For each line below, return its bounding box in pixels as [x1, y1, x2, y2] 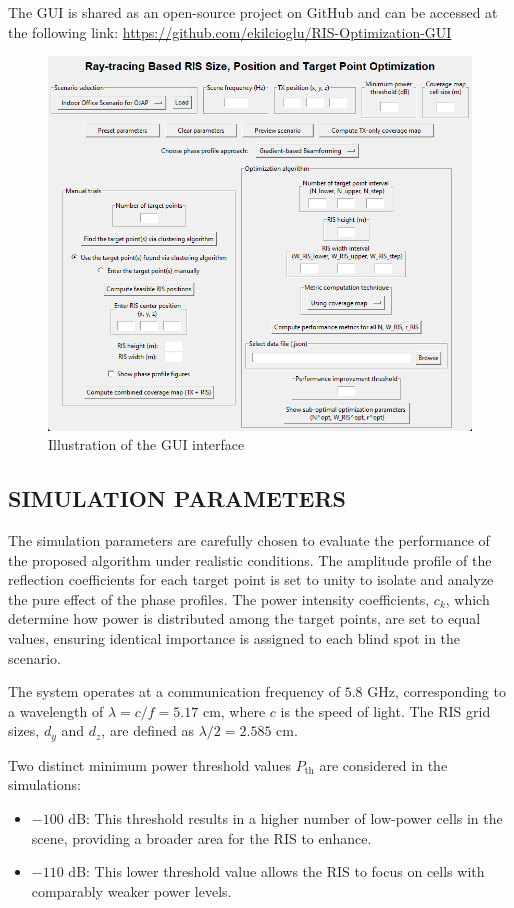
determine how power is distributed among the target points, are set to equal [8, 608, 481, 629]
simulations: [8, 774, 81, 795]
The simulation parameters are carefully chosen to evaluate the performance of [8, 530, 490, 551]
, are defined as [101, 720, 194, 741]
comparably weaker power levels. [31, 880, 232, 901]
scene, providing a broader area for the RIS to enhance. [31, 827, 372, 848]
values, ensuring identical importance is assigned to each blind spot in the [8, 628, 461, 649]
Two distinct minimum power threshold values [8, 754, 292, 775]
